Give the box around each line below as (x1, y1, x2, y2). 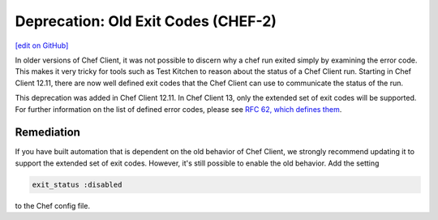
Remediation (15, 126, 81, 140)
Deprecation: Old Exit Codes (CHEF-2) (15, 12, 277, 30)
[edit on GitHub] (15, 41, 69, 50)
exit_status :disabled (32, 179, 122, 189)
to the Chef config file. (15, 201, 91, 210)
